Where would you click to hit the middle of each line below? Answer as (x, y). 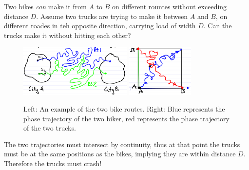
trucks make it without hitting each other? (67, 35)
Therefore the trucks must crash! (53, 163)
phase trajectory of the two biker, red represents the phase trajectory (126, 118)
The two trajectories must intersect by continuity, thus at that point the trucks (122, 144)
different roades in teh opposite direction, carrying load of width (100, 26)
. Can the (218, 26)
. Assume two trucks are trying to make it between (112, 16)
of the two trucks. (50, 128)
